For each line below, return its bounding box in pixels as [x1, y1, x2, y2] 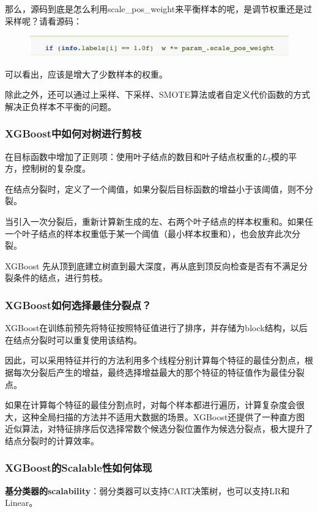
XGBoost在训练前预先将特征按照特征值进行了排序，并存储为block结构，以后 [5, 321, 308, 334]
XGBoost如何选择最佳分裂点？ [5, 297, 152, 312]
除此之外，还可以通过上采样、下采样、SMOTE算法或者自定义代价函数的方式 [5, 88, 311, 101]
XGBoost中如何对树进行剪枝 [5, 126, 142, 141]
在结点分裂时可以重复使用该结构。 [5, 333, 142, 346]
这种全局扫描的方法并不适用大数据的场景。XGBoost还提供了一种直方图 [21, 410, 305, 423]
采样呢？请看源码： [5, 14, 82, 27]
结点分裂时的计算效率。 [5, 434, 99, 447]
